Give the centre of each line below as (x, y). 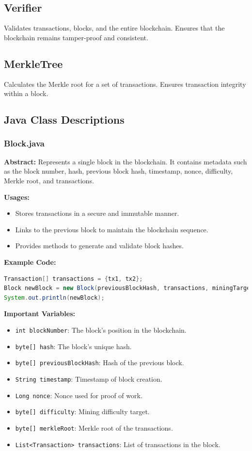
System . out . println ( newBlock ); (54, 298)
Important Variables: (39, 314)
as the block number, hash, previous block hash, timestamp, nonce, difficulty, (118, 171)
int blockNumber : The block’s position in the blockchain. (101, 330)
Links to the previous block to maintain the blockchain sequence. (112, 229)
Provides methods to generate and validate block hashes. (99, 246)
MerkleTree (33, 63)
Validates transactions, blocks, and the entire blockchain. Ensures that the (114, 28)
